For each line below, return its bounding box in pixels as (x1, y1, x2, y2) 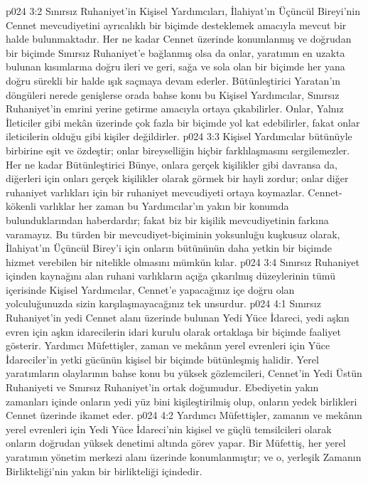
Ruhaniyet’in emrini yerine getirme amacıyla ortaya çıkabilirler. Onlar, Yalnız (6, 101, 344, 116)
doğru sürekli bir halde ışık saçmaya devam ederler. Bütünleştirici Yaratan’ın (6, 73, 340, 87)
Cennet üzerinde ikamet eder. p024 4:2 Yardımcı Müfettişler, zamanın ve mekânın (6, 408, 362, 423)
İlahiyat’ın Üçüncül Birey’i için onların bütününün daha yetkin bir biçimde (6, 240, 332, 255)
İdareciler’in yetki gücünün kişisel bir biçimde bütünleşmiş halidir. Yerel (6, 351, 319, 366)
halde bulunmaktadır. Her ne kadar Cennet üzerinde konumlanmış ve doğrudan (6, 31, 352, 46)
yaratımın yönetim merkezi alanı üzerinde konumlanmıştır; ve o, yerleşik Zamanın (6, 450, 362, 464)
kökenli (6, 198, 36, 213)
